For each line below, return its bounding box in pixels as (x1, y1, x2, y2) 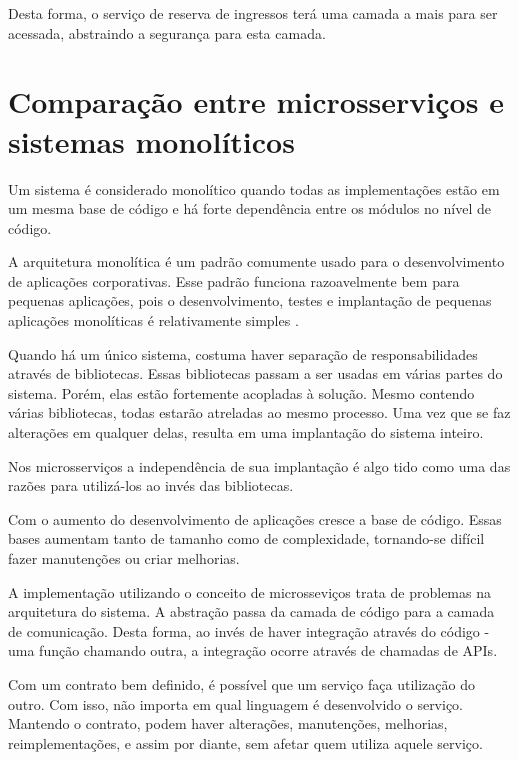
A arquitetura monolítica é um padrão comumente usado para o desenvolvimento (8, 251, 505, 272)
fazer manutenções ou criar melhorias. (8, 548, 240, 568)
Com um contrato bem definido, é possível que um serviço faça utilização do (8, 673, 475, 694)
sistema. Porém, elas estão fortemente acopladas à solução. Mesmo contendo (8, 382, 475, 403)
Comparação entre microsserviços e (8, 81, 504, 122)
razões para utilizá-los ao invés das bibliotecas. (8, 475, 294, 496)
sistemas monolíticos (8, 120, 295, 161)
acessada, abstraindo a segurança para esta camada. (8, 22, 326, 43)
